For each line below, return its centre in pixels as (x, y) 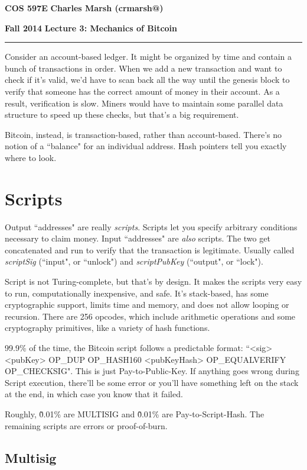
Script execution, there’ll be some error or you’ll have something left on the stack (152, 382)
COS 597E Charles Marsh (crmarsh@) (84, 8)
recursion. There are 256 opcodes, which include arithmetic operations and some (150, 316)
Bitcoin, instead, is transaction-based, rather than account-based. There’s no (143, 134)
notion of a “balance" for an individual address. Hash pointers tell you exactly (146, 146)
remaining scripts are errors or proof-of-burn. (86, 425)
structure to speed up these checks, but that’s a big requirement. (122, 115)
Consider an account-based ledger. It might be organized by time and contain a (148, 57)
